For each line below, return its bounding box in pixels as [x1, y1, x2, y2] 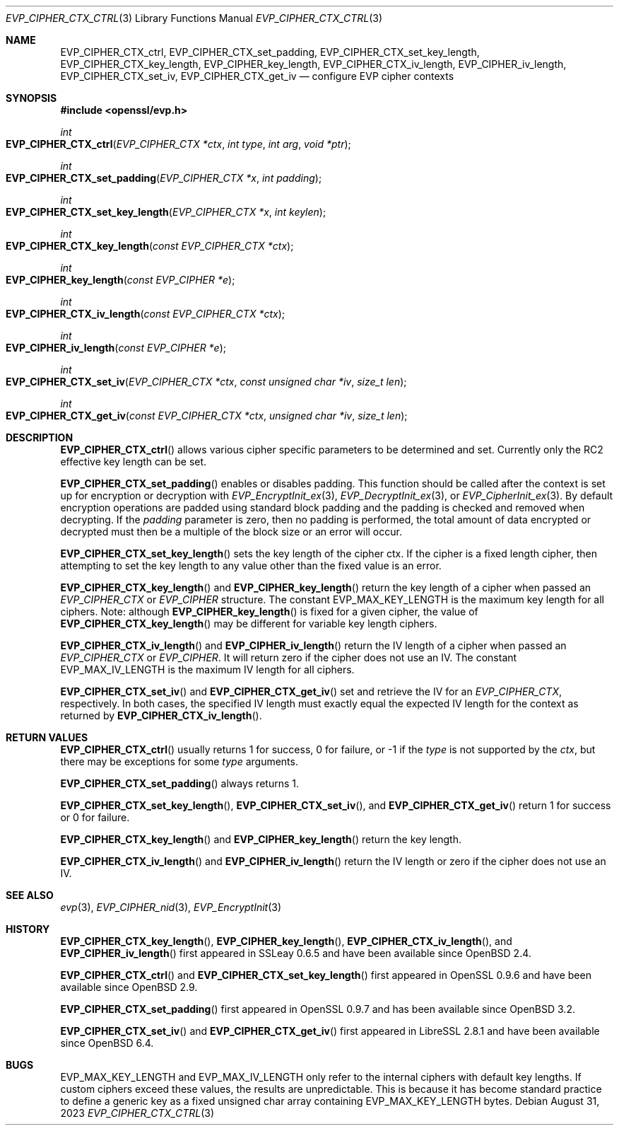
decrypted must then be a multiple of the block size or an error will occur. [60, 526, 402, 538]
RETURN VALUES [6, 731, 88, 743]
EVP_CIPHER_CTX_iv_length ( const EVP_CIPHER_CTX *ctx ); [6, 308, 285, 320]
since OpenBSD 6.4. [60, 1037, 154, 1049]
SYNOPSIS [6, 92, 57, 104]
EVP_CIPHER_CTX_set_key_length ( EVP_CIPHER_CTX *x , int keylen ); [6, 206, 326, 218]
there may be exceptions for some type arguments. [60, 755, 298, 767]
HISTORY [6, 923, 50, 935]
